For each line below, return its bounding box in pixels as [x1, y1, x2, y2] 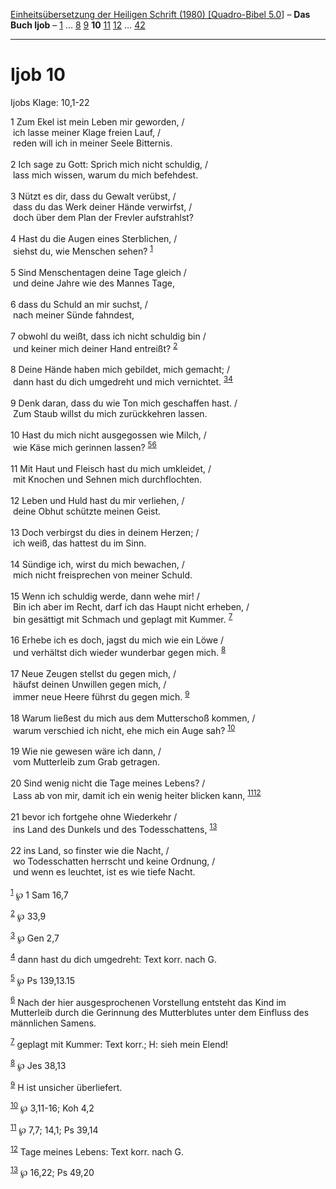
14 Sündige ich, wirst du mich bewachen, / [10, 558, 185, 570]
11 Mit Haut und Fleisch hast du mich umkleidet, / [10, 462, 212, 474]
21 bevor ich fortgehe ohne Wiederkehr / [10, 810, 178, 823]
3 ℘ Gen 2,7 [10, 930, 60, 944]
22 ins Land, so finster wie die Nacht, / [10, 844, 170, 856]
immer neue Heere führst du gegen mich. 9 [12, 689, 190, 703]
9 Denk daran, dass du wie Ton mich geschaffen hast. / [10, 397, 238, 409]
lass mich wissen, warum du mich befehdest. [12, 169, 199, 181]
